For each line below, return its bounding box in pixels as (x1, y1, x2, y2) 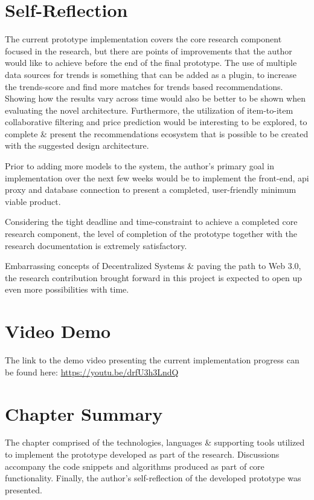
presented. (5, 483, 42, 496)
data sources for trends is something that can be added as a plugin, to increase (5, 68, 296, 80)
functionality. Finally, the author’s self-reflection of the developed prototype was (5, 472, 301, 484)
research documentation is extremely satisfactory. (5, 239, 187, 252)
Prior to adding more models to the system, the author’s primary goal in (5, 160, 275, 172)
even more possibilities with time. (5, 283, 129, 296)
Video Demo (5, 319, 111, 343)
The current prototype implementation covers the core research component (5, 33, 282, 45)
